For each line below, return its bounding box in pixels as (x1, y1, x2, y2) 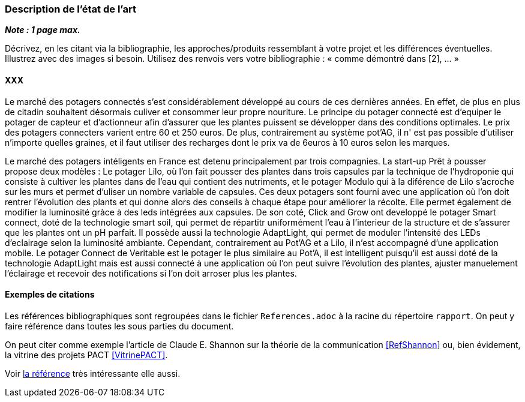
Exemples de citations (5, 289, 95, 300)
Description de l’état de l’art (5, 3, 136, 15)
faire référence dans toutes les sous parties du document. (5, 320, 234, 331)
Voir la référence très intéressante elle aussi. (5, 368, 181, 379)
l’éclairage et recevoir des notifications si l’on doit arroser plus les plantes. (5, 268, 297, 278)
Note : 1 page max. (5, 25, 80, 35)
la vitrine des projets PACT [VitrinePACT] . (5, 349, 168, 360)
